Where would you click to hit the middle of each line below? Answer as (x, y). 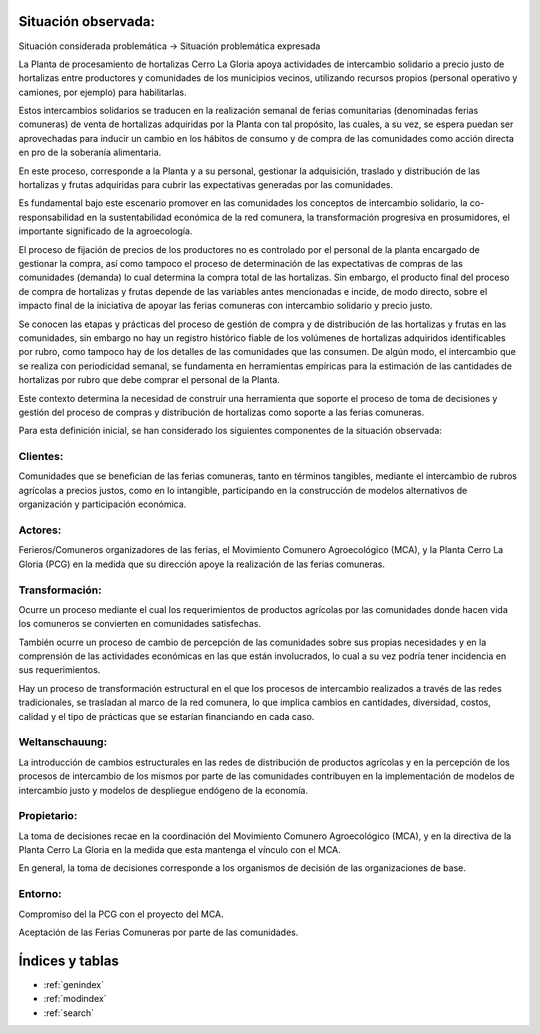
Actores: (40, 530)
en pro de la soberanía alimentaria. (90, 152)
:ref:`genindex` (74, 984)
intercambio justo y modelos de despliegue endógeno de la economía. (163, 790)
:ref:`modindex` (75, 999)
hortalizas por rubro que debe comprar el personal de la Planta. (149, 380)
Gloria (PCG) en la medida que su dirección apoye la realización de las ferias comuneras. (201, 564)
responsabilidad (51, 217)
